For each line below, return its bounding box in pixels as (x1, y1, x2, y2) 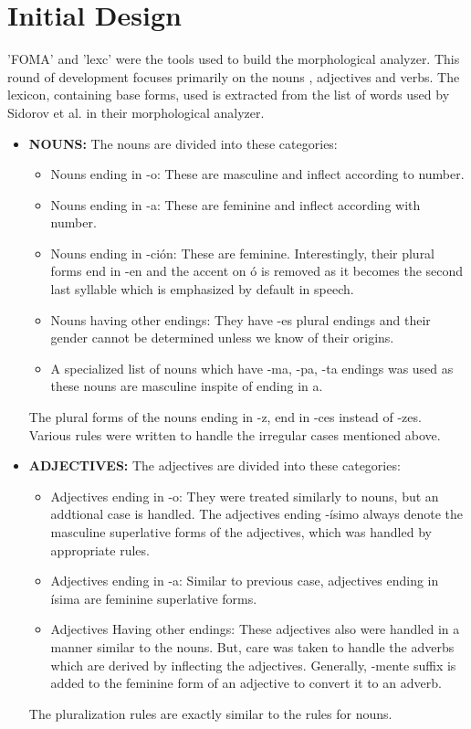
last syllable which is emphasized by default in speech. (50, 280, 354, 299)
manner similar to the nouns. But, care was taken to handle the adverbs (50, 637, 455, 656)
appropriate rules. (50, 540, 150, 559)
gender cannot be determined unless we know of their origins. (50, 328, 394, 347)
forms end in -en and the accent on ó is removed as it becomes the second (50, 261, 464, 280)
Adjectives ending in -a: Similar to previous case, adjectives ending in (50, 571, 439, 590)
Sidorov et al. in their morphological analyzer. (7, 102, 265, 121)
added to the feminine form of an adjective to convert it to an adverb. (50, 673, 442, 692)
